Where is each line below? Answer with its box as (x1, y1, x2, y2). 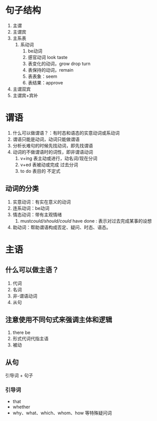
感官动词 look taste (27, 54, 68, 60)
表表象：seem (27, 73, 57, 79)
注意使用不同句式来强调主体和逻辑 (5, 316, 112, 324)
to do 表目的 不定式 (20, 168, 61, 174)
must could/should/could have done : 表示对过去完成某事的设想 (20, 218, 152, 224)
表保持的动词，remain (27, 67, 74, 73)
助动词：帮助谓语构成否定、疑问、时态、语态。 (12, 224, 111, 230)
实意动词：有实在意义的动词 (12, 199, 71, 205)
